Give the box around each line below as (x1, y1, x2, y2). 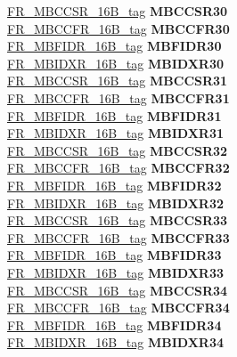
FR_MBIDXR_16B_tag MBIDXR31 (7, 124, 224, 142)
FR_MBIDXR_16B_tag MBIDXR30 (7, 53, 224, 72)
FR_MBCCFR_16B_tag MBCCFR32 (7, 158, 230, 177)
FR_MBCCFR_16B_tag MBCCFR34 (7, 298, 230, 317)
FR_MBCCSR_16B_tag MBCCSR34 (7, 280, 228, 299)
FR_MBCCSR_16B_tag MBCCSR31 (7, 71, 228, 90)
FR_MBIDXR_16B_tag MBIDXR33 (7, 263, 224, 281)
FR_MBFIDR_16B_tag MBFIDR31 (7, 106, 222, 125)
